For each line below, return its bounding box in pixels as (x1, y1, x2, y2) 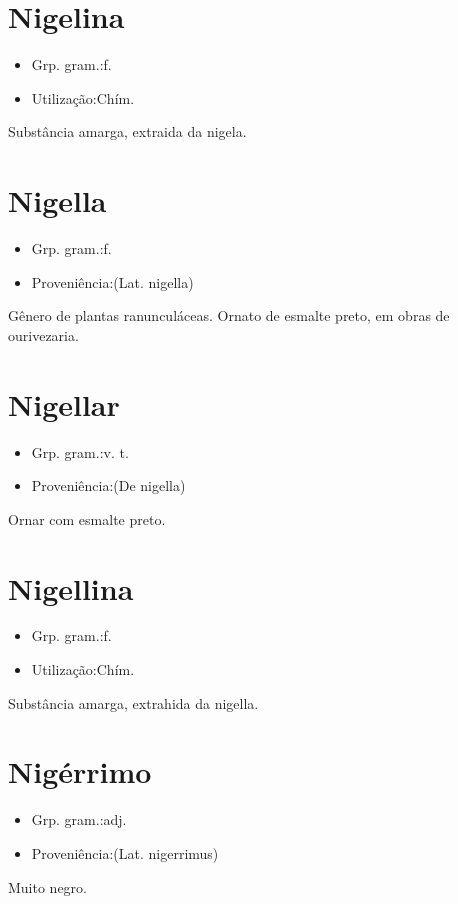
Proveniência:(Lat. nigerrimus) (31, 842, 219, 863)
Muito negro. (8, 876, 88, 897)
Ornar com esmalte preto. (8, 508, 166, 529)
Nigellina (8, 567, 134, 608)
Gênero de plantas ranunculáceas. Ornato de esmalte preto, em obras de (8, 305, 450, 326)
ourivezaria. (8, 324, 79, 345)
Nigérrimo (8, 751, 152, 792)
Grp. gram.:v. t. (31, 441, 129, 462)
